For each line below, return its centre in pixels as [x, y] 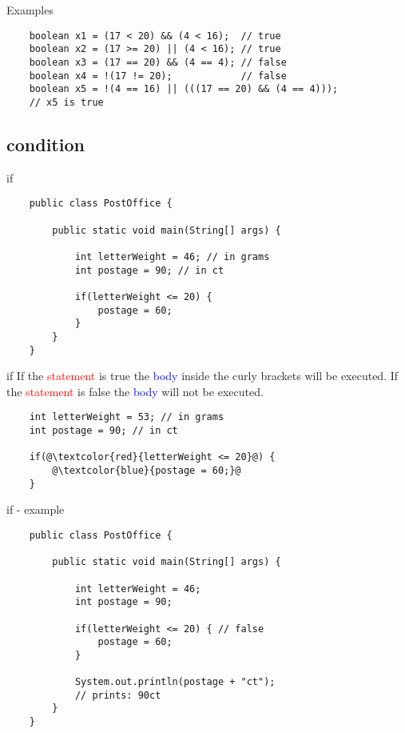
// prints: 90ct [118, 695]
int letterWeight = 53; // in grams [127, 417]
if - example [36, 509]
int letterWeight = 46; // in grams [172, 256]
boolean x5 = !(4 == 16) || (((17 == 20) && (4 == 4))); [184, 89]
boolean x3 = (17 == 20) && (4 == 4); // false [158, 62]
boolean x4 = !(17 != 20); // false [158, 76]
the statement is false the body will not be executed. [135, 391]
